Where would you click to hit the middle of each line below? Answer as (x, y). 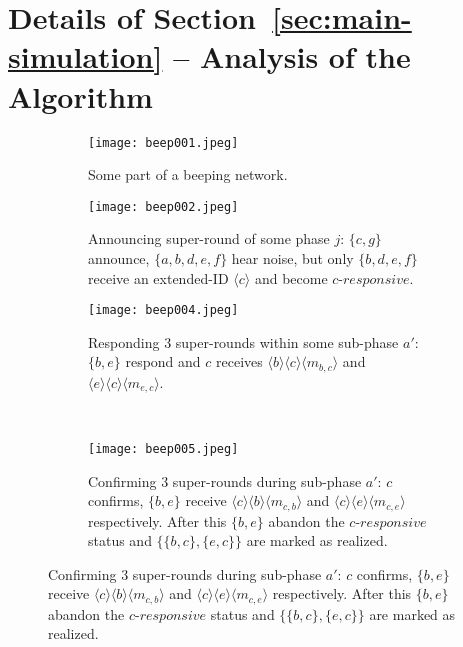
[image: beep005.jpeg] (163, 448)
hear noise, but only (292, 258)
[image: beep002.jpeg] (163, 206)
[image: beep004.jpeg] (163, 310)
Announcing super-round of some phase (209, 238)
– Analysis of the (292, 56)
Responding (124, 341)
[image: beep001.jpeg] (163, 142)
